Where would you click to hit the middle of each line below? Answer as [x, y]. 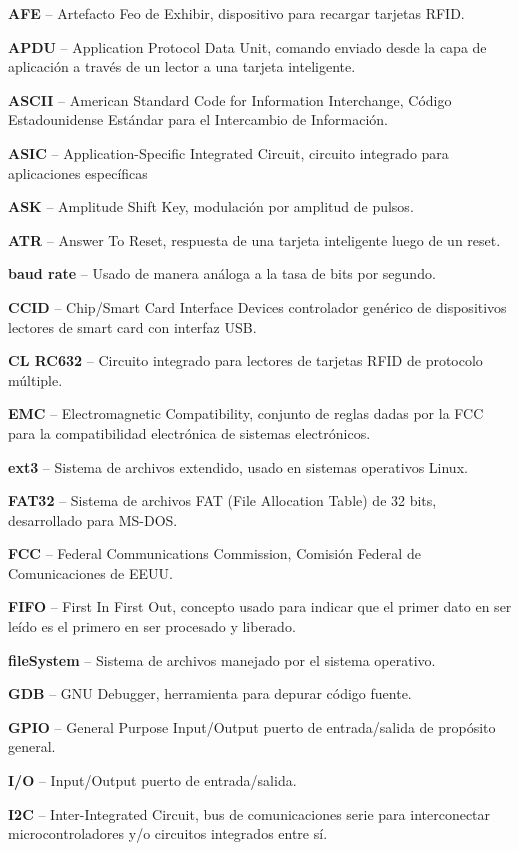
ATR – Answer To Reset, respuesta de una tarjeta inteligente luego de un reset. [254, 239]
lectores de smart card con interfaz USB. [132, 326]
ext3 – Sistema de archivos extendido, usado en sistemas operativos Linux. [238, 466]
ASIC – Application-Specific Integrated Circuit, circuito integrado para [228, 152]
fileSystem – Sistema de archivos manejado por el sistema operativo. [222, 659]
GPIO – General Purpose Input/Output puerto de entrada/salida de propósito [252, 726]
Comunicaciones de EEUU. [90, 572]
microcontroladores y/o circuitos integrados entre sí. [168, 833]
